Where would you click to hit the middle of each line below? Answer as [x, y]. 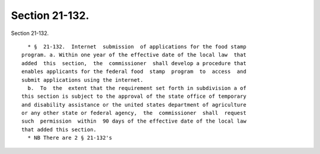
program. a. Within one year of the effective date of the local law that [134, 55]
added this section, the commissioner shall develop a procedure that [134, 63]
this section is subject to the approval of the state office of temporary [134, 97]
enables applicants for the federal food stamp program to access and [134, 72]
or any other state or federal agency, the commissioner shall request [134, 113]
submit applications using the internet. [82, 80]
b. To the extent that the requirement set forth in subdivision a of [137, 88]
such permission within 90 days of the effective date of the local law [134, 121]
